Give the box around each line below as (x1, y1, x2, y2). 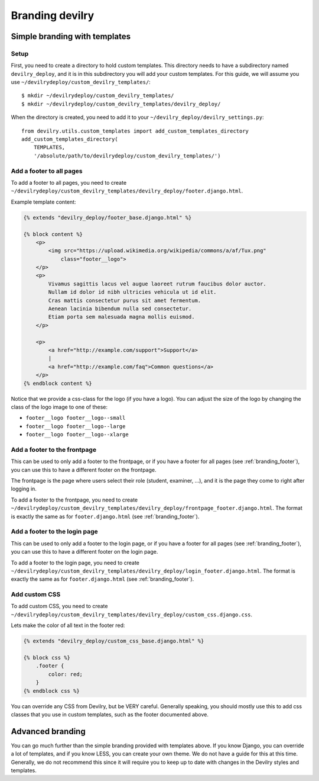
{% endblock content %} (23, 380, 93, 387)
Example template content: (11, 198, 76, 205)
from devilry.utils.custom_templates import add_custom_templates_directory (21, 127, 249, 134)
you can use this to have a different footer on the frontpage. (11, 466, 157, 473)
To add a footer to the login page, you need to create (11, 559, 140, 566)
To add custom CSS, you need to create (11, 603, 108, 610)
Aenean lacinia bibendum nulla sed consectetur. (48, 306, 192, 312)
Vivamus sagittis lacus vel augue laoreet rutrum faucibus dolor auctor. (48, 280, 267, 287)
